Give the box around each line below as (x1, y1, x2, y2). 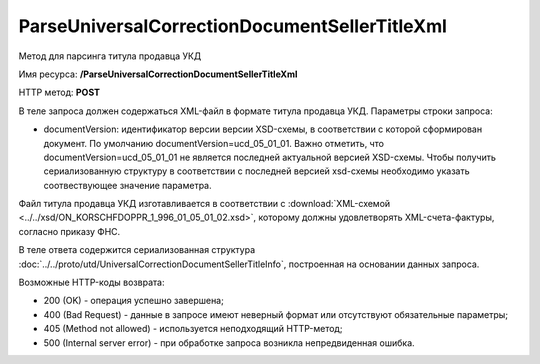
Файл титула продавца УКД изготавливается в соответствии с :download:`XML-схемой (18, 198, 391, 210)
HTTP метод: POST (18, 86, 100, 99)
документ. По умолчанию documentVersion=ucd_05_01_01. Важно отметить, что (43, 137, 385, 149)
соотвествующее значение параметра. (43, 179, 212, 191)
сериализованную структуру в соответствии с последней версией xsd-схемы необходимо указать (43, 165, 470, 177)
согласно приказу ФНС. (18, 225, 121, 237)
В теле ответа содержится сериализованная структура (18, 244, 256, 256)
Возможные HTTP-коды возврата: (18, 276, 165, 289)
